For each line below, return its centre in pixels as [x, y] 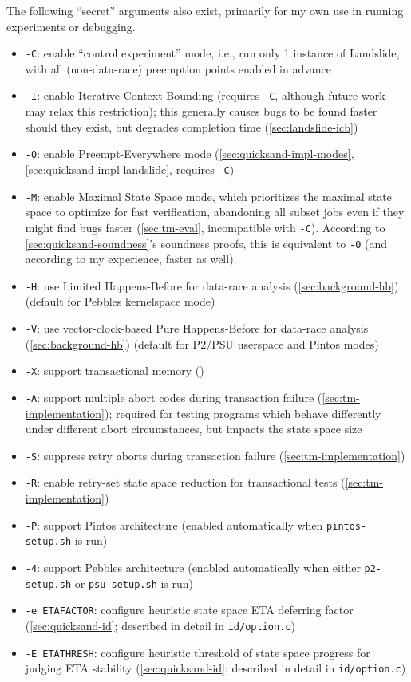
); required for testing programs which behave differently [243, 413]
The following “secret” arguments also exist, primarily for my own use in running [205, 10]
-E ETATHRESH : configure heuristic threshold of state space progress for [198, 652]
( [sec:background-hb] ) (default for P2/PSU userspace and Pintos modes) [202, 343]
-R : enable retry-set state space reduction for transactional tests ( [185, 482]
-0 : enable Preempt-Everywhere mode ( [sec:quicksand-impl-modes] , [190, 154]
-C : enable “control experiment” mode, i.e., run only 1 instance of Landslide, [212, 53]
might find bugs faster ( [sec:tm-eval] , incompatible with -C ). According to [205, 227]
